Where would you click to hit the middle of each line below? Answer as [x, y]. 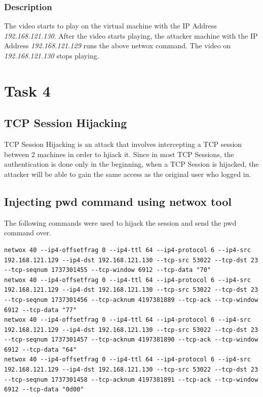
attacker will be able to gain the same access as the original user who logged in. [128, 174]
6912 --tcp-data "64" [41, 349]
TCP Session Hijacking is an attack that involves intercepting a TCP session [123, 144]
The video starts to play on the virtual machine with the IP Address [110, 26]
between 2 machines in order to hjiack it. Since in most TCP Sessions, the [119, 154]
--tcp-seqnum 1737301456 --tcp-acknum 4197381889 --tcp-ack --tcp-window [131, 300]
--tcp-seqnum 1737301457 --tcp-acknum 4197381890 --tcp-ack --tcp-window [131, 340]
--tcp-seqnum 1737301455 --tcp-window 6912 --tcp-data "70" [108, 270]
